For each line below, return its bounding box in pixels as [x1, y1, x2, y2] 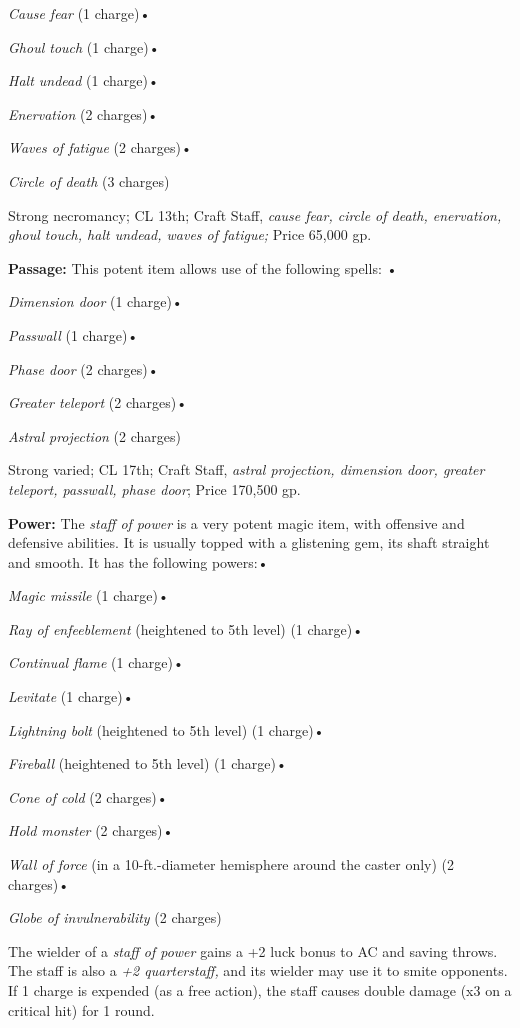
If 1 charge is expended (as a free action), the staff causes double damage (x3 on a [8, 980, 512, 1000]
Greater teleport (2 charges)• [8, 392, 188, 413]
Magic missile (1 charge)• [8, 585, 169, 606]
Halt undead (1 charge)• [8, 70, 159, 91]
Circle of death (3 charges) [8, 170, 170, 191]
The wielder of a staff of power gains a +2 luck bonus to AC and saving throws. [8, 940, 498, 961]
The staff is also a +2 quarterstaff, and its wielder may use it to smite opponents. [8, 960, 508, 981]
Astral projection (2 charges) [8, 425, 181, 446]
